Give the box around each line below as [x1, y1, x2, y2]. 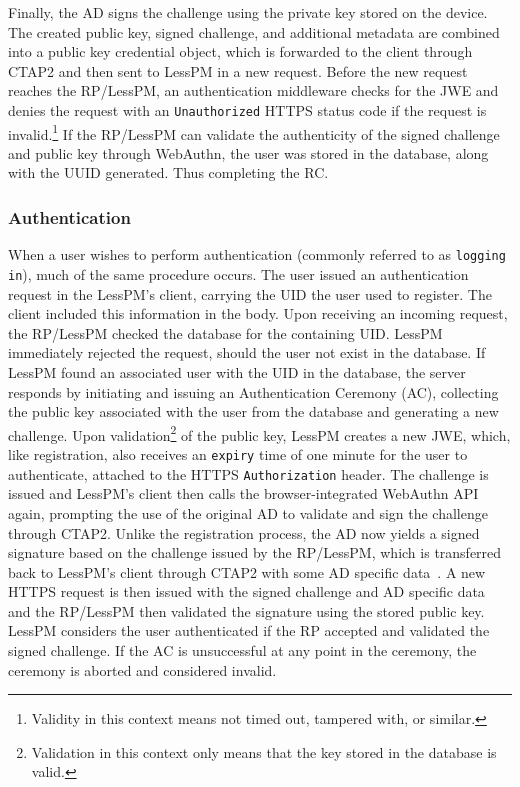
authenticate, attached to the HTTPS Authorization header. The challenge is [8, 463, 489, 484]
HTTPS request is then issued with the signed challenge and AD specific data [8, 581, 485, 602]
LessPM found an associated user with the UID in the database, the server [8, 361, 466, 382]
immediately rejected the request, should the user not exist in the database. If [8, 342, 486, 363]
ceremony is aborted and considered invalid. [8, 659, 277, 680]
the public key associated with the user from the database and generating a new [8, 401, 499, 422]
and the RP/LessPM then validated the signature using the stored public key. [8, 600, 485, 621]
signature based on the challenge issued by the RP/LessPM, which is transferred [8, 542, 502, 563]
